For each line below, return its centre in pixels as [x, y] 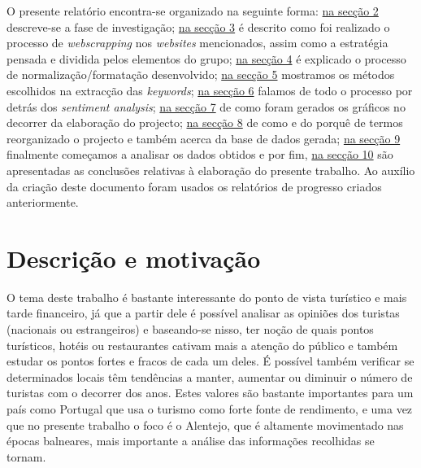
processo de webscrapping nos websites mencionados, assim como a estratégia [197, 43]
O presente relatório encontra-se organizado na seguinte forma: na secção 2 [193, 11]
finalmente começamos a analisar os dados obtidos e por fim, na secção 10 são [200, 154]
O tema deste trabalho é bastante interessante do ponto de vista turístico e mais [207, 297]
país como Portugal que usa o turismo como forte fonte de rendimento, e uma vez [210, 409]
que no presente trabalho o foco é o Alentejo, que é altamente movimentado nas [205, 424]
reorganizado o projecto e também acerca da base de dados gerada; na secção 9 [204, 138]
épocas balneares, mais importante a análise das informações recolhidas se [191, 441]
